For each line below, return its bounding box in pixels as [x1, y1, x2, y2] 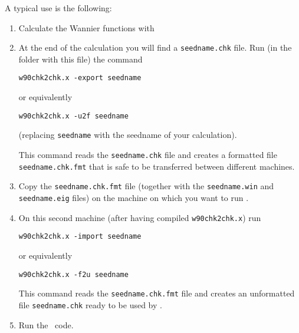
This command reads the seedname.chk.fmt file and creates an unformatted [18, 287, 295, 299]
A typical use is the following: [5, 2, 112, 14]
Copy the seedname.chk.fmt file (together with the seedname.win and [18, 180, 274, 192]
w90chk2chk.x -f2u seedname [18, 270, 129, 279]
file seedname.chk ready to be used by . [18, 298, 162, 311]
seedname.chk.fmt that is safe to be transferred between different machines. [18, 160, 295, 172]
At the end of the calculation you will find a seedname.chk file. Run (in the [18, 41, 292, 54]
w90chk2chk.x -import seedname [18, 232, 142, 241]
